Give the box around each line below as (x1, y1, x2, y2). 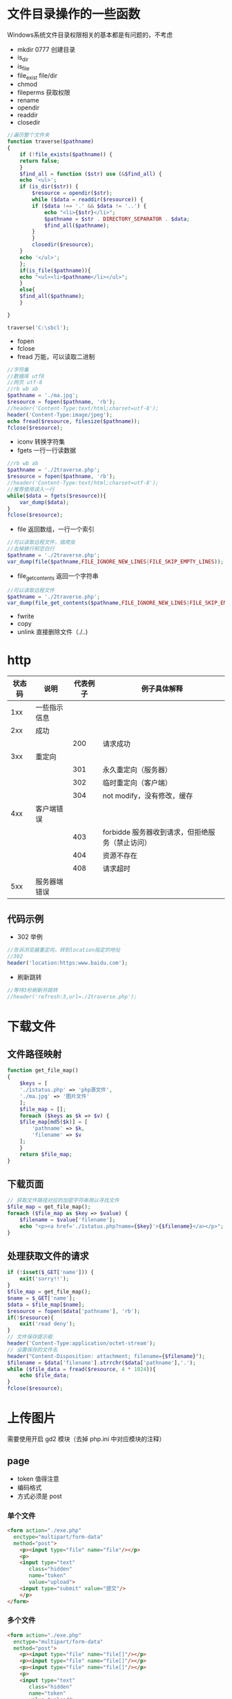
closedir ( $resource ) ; (32, 241, 95, 248)
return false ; (19, 157, 60, 164)
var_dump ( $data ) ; (19, 498, 70, 506)
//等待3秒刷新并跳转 (7, 986, 58, 993)
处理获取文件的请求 (7, 1250, 89, 1262)
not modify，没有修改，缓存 (102, 791, 193, 801)
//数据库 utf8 (7, 372, 45, 380)
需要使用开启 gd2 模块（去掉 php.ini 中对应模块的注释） (7, 1434, 166, 1443)
